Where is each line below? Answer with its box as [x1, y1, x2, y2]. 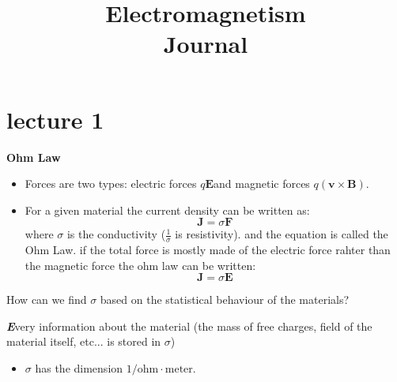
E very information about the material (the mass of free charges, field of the [6, 317, 372, 334]
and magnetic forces [214, 175, 310, 192]
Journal [163, 28, 248, 60]
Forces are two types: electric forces [25, 175, 197, 192]
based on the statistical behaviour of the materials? [100, 291, 350, 308]
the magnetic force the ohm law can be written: [25, 257, 256, 273]
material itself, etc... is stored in [6, 333, 161, 350]
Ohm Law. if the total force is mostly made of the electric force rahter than [25, 242, 391, 258]
